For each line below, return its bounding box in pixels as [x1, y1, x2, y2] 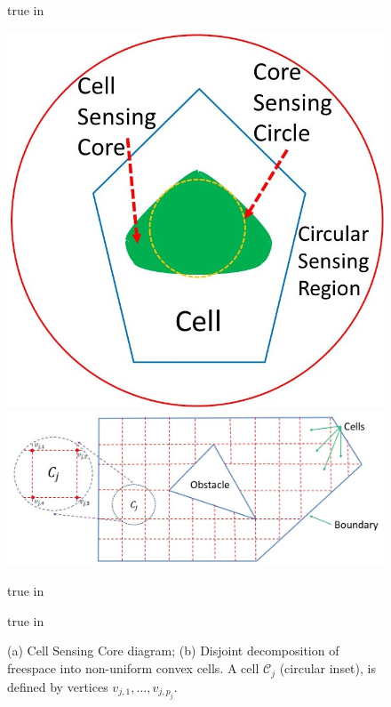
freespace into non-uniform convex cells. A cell [7, 659, 259, 678]
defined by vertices [7, 677, 108, 695]
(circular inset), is [279, 659, 376, 678]
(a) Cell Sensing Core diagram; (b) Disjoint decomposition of [7, 641, 339, 660]
